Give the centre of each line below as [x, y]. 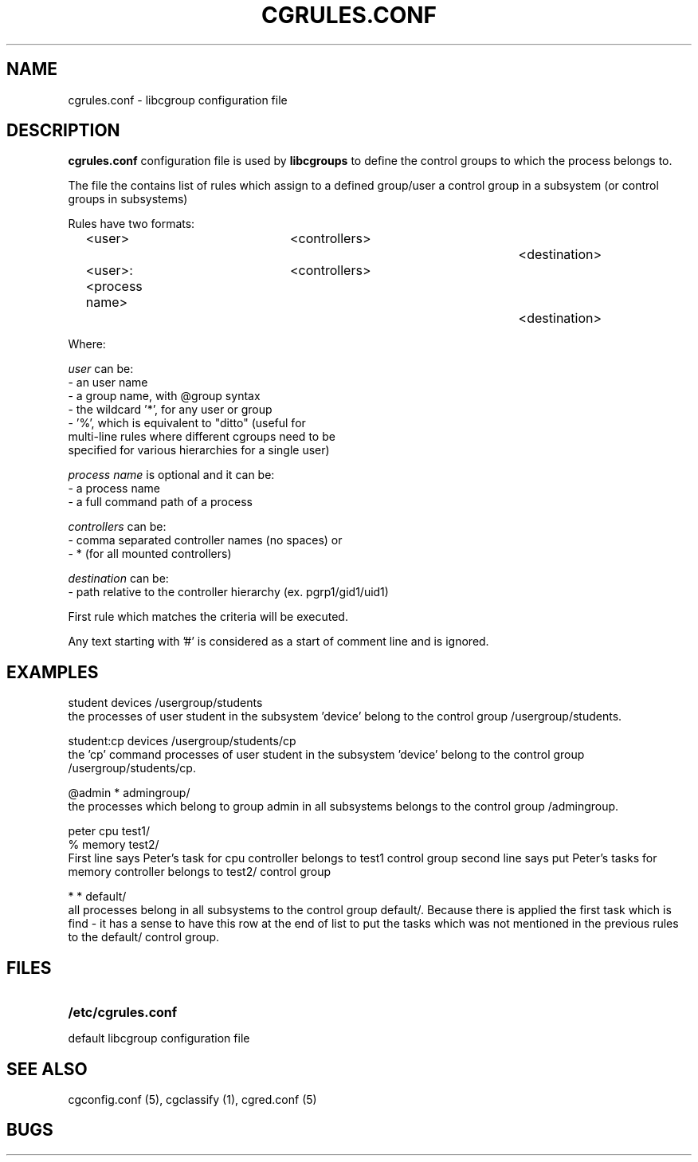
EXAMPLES [53, 672]
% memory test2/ [114, 845]
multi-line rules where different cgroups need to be [202, 437]
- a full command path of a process [160, 502]
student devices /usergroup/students [165, 703]
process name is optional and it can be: [171, 475]
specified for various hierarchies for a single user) [199, 450]
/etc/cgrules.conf [123, 1013]
